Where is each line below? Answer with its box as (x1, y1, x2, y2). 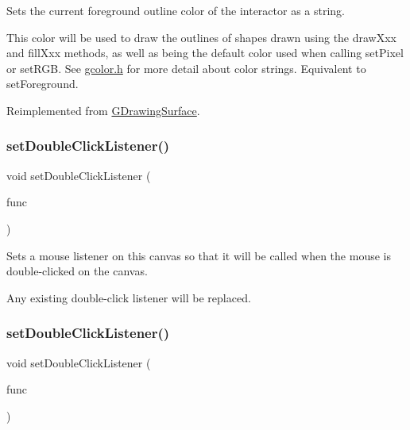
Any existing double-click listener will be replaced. (6, 289, 251, 305)
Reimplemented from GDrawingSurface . (6, 102, 200, 118)
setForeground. (6, 75, 79, 92)
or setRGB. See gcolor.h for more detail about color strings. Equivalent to (6, 60, 366, 76)
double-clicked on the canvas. (6, 263, 148, 279)
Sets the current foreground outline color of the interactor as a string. (6, 2, 346, 18)
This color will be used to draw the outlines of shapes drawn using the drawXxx (6, 29, 397, 45)
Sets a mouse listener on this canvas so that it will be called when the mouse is (6, 247, 391, 263)
